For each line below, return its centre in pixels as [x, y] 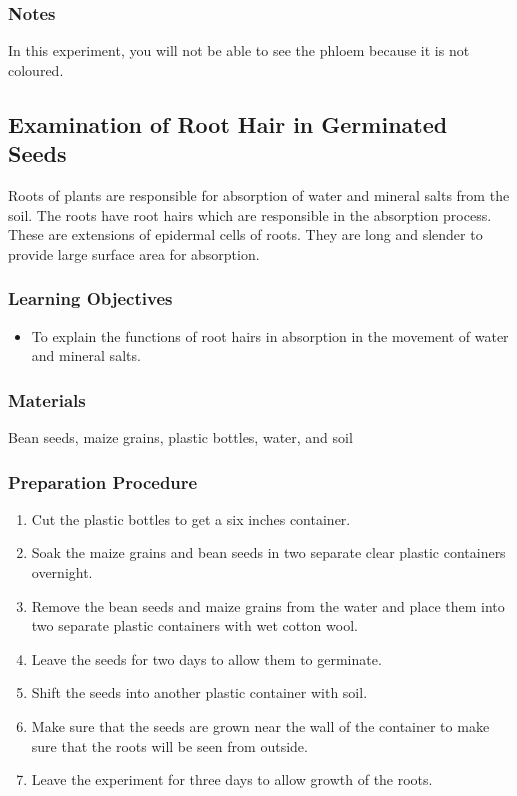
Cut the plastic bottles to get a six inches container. [191, 518]
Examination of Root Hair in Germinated [228, 123]
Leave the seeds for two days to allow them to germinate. [206, 658]
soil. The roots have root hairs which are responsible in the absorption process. [250, 214]
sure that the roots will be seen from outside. [169, 745]
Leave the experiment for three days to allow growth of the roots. [232, 779]
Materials [47, 399]
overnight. [62, 572]
